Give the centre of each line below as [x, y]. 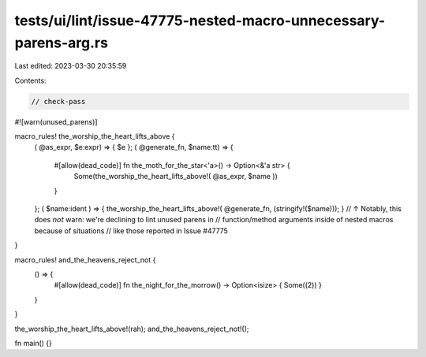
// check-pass [58, 101]
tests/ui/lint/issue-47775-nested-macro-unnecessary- [200, 20]
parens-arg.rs [61, 43]
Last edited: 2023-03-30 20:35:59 [71, 66]
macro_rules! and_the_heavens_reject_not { [85, 259]
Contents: [30, 80]
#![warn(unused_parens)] [56, 121]
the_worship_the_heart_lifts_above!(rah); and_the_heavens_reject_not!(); [132, 329]
